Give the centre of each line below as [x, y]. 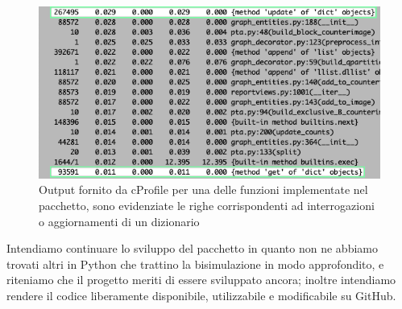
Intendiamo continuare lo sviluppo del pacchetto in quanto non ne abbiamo [192, 248]
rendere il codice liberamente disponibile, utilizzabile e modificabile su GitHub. [201, 295]
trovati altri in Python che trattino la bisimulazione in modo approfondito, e [195, 264]
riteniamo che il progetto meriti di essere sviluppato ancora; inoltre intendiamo [201, 280]
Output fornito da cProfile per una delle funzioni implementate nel [203, 190]
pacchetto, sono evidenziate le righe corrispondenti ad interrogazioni [207, 205]
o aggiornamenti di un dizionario [119, 221]
